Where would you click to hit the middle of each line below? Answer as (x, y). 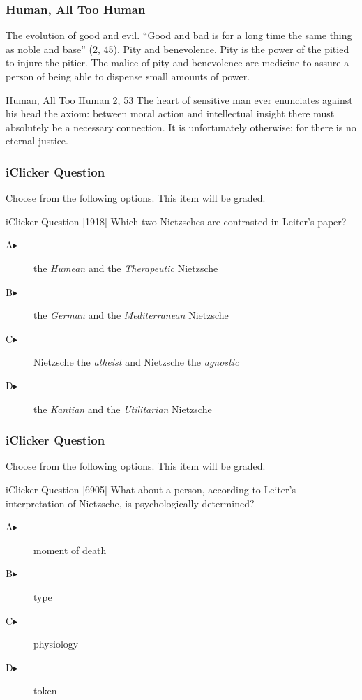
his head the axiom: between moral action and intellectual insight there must (170, 113)
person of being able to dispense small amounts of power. (128, 76)
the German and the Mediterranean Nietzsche (131, 315)
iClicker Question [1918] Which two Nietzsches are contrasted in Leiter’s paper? (176, 221)
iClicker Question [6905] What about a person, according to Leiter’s (151, 489)
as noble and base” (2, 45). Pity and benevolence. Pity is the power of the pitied (178, 49)
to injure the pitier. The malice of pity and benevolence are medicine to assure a (178, 62)
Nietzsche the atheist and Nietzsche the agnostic (136, 362)
